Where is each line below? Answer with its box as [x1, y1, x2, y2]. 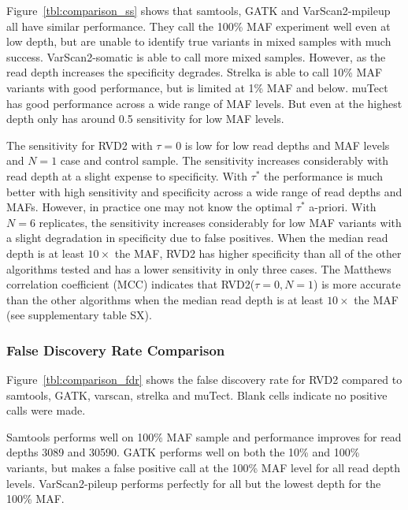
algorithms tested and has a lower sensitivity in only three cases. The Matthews [6, 260, 391, 277]
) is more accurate [313, 276, 401, 292]
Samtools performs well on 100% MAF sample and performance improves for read [6, 428, 402, 445]
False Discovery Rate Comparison [6, 340, 225, 359]
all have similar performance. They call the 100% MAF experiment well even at [6, 17, 391, 34]
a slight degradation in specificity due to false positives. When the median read [6, 229, 388, 246]
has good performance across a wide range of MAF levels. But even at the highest [6, 95, 402, 111]
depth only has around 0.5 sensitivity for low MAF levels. [6, 110, 284, 127]
